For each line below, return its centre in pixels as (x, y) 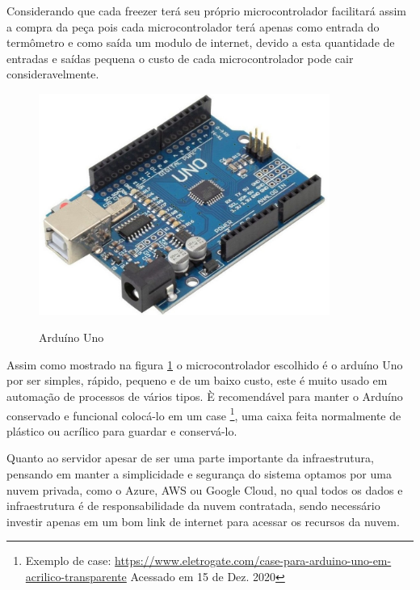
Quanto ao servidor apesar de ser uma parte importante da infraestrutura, (190, 458)
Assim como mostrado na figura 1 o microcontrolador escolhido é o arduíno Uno (205, 364)
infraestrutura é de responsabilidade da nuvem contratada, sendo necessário (193, 506)
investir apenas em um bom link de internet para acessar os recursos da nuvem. (203, 521)
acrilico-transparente (76, 576)
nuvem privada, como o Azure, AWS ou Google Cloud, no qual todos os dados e (205, 489)
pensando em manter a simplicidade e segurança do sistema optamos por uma (199, 474)
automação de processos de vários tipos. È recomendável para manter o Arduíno (205, 396)
